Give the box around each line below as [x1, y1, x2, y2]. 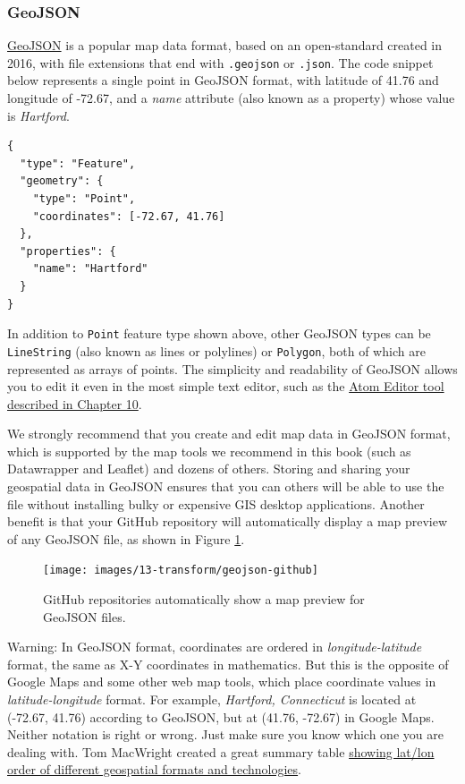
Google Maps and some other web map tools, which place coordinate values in [7, 672, 436, 691]
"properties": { [20, 244, 116, 258]
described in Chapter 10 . [7, 394, 142, 413]
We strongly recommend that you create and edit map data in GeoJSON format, [7, 424, 451, 443]
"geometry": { [20, 175, 104, 188]
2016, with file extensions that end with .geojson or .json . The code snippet [7, 53, 434, 72]
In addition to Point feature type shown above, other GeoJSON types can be [7, 324, 431, 343]
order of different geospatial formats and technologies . [7, 760, 302, 779]
